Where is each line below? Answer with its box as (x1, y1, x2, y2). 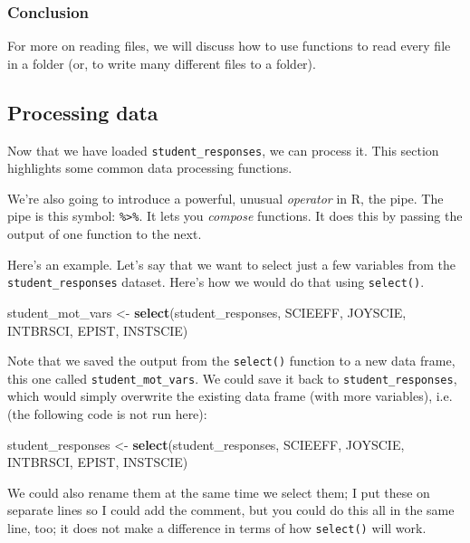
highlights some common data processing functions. (7, 158, 293, 177)
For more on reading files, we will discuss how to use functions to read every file (7, 36, 451, 55)
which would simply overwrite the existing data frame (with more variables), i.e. (7, 386, 453, 405)
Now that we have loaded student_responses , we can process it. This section (7, 140, 439, 159)
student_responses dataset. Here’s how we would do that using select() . (7, 272, 425, 291)
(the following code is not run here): (7, 405, 207, 424)
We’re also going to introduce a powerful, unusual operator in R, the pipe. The (7, 188, 444, 207)
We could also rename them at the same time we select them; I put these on (7, 482, 430, 501)
